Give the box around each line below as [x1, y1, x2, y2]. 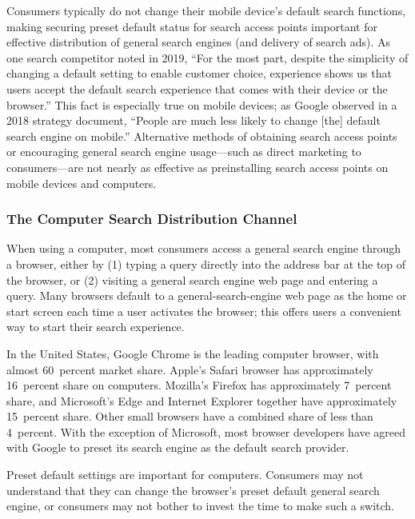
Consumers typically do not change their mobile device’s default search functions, [6, 2, 406, 18]
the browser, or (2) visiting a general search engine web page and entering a [6, 271, 378, 288]
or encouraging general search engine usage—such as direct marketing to [6, 143, 361, 160]
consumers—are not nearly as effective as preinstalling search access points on [6, 158, 389, 175]
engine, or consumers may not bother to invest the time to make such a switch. [6, 497, 394, 514]
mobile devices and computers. [6, 174, 157, 191]
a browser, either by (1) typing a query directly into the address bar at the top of [6, 255, 406, 272]
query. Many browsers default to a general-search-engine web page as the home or [6, 287, 407, 304]
